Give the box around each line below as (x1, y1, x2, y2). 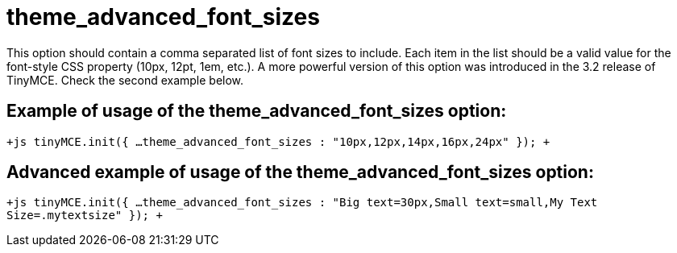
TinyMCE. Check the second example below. (6, 73, 244, 87)
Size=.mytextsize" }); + (6, 209, 163, 222)
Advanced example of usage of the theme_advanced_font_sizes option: (6, 162, 594, 183)
